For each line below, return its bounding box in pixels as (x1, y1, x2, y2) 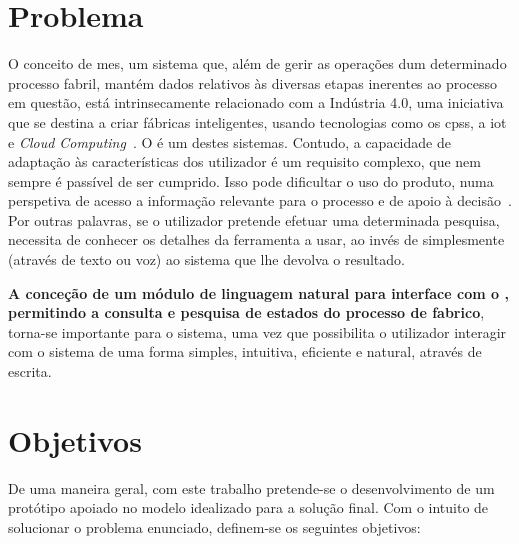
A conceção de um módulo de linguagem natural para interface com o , (8, 282, 509, 303)
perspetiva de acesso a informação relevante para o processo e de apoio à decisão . (8, 190, 512, 211)
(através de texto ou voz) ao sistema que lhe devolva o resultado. (8, 249, 405, 270)
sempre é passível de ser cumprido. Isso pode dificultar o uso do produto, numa (8, 170, 494, 191)
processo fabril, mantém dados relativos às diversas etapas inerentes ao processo (8, 72, 498, 93)
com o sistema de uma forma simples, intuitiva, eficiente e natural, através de (8, 341, 482, 362)
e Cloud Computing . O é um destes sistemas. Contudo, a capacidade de (8, 131, 451, 152)
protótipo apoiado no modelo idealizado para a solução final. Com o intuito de (8, 497, 489, 518)
